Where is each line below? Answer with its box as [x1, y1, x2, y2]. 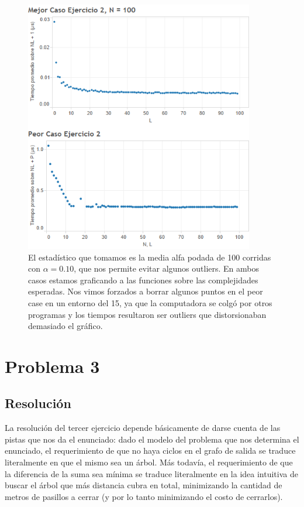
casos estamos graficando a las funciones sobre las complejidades [28, 273, 258, 286]
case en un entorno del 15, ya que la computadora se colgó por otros [28, 296, 272, 309]
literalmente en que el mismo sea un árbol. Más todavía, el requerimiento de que [5, 456, 293, 468]
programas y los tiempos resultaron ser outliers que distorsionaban [28, 308, 267, 320]
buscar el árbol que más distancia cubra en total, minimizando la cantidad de [5, 479, 282, 491]
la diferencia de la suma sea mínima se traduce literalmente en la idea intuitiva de [5, 467, 298, 479]
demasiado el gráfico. [28, 320, 103, 332]
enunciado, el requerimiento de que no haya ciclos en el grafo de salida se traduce [5, 444, 296, 457]
